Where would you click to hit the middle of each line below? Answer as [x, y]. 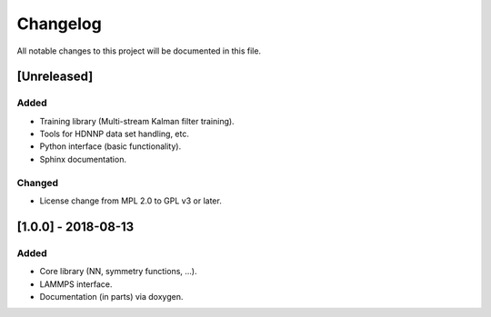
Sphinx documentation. [83, 159]
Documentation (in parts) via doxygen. [111, 296]
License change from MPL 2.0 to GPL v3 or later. [130, 201]
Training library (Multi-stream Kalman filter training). [137, 121]
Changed [38, 183]
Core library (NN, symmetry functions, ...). [118, 272]
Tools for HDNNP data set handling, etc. [115, 134]
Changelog [59, 24]
